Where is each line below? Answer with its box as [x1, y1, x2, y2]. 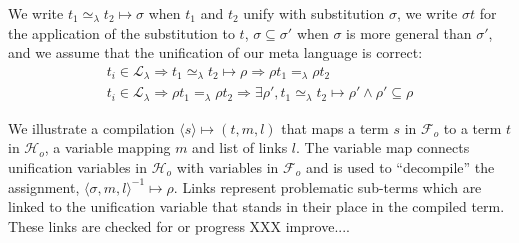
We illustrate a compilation [8, 117, 175, 138]
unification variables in [8, 156, 147, 177]
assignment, [8, 176, 80, 197]
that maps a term [281, 117, 389, 138]
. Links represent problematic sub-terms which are [173, 176, 482, 197]
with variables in [176, 156, 279, 177]
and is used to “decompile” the [305, 156, 495, 177]
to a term [443, 117, 502, 138]
